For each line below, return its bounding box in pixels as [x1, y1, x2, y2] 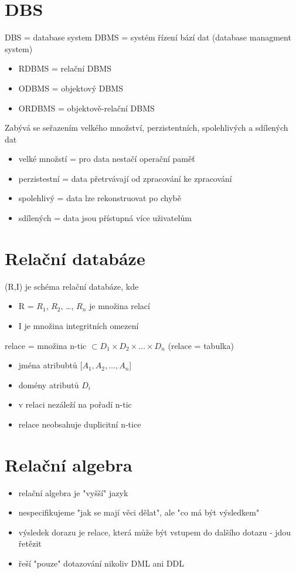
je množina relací [89, 300, 150, 312]
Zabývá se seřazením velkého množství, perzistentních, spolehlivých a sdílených [5, 121, 288, 134]
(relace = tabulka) [168, 339, 234, 351]
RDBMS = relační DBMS [18, 62, 111, 74]
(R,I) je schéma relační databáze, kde [5, 280, 139, 292]
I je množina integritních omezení [18, 319, 139, 331]
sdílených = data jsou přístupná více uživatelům [18, 212, 192, 224]
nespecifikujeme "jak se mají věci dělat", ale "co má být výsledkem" [18, 506, 260, 518]
